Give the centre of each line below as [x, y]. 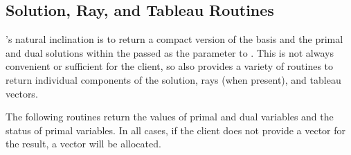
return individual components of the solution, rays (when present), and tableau [173, 79]
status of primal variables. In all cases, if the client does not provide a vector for [176, 130]
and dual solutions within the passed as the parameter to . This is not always [170, 52]
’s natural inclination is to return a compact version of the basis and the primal [174, 39]
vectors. [22, 93]
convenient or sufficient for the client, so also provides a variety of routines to [170, 66]
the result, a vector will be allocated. [83, 144]
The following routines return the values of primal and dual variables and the [170, 117]
